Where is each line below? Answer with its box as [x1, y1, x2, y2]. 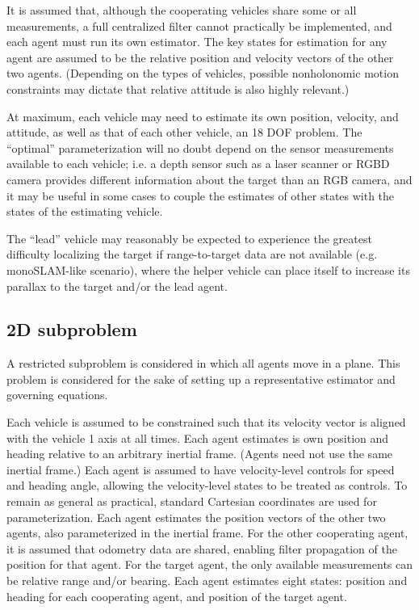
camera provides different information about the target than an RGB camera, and [6, 170, 413, 187]
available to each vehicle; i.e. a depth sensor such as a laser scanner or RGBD [6, 155, 390, 172]
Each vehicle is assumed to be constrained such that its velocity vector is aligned [6, 414, 406, 431]
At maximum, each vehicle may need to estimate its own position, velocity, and [6, 107, 399, 124]
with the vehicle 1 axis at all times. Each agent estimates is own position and [6, 429, 389, 446]
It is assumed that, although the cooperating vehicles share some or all [6, 2, 357, 18]
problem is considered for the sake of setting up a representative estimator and [6, 370, 396, 387]
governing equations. [6, 386, 108, 403]
